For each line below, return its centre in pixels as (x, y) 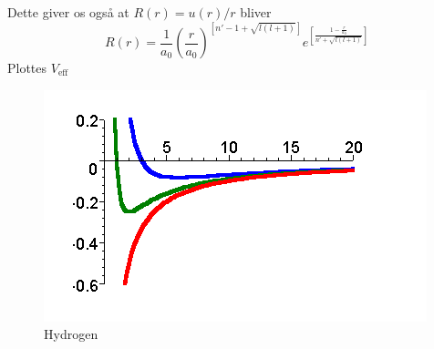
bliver (256, 12)
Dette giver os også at (68, 12)
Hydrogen (71, 334)
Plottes (27, 68)
